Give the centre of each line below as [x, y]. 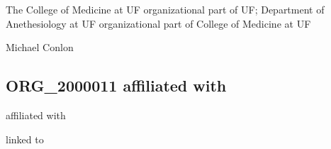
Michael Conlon [40, 47]
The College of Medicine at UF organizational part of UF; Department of [165, 9]
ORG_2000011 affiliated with [116, 85]
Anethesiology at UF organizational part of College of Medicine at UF [158, 23]
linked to [25, 139]
